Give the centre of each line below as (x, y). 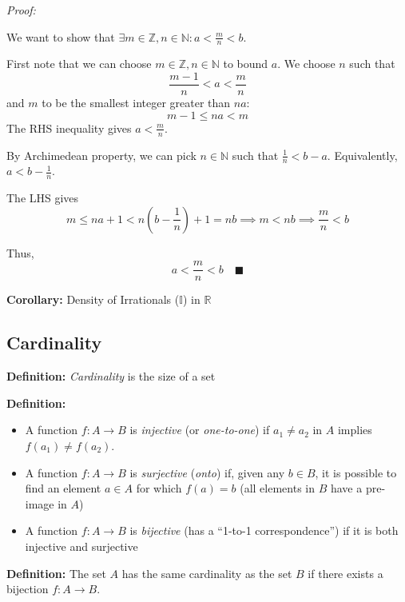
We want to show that (61, 36)
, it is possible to (356, 472)
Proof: (21, 10)
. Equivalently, (362, 155)
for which (159, 488)
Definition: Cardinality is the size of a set (111, 376)
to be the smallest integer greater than (136, 103)
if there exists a (345, 573)
